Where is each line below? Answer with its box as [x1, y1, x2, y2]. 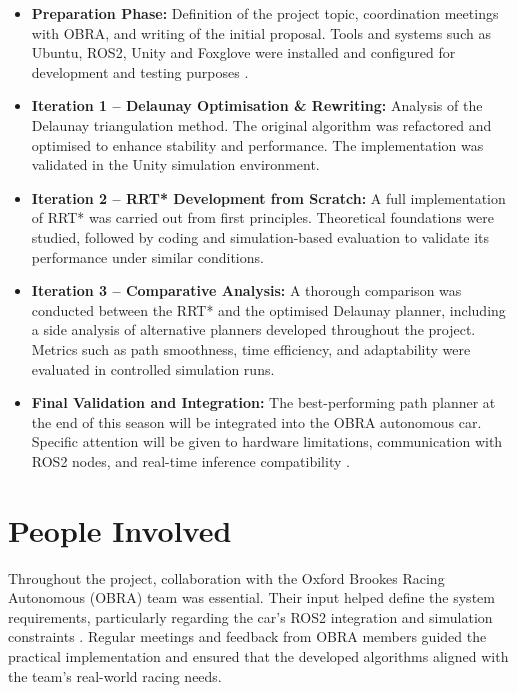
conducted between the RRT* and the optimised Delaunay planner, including [31, 299, 506, 320]
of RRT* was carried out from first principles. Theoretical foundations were [31, 207, 494, 228]
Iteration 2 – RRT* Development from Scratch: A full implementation [31, 187, 506, 208]
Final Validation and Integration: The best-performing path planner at [31, 392, 496, 413]
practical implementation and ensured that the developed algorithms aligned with [8, 645, 509, 666]
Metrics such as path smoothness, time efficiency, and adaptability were [31, 338, 471, 359]
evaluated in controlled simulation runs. [31, 358, 275, 379]
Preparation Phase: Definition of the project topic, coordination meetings [31, 3, 499, 23]
